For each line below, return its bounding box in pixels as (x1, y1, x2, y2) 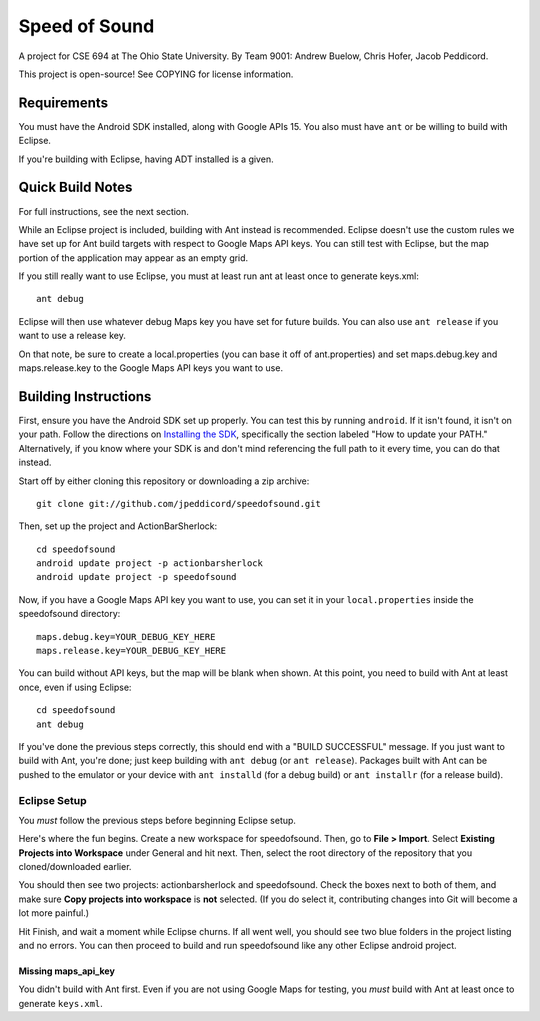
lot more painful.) (18, 907, 90, 919)
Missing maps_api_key (18, 965, 115, 977)
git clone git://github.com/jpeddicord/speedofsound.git (36, 498, 322, 509)
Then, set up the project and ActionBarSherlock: (18, 520, 218, 532)
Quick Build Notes (18, 179, 133, 196)
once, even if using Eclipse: (18, 681, 132, 693)
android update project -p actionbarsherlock (36, 558, 264, 569)
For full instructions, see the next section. (18, 205, 190, 217)
